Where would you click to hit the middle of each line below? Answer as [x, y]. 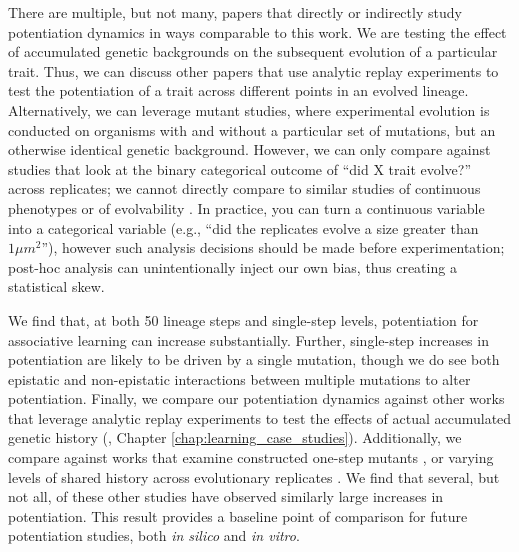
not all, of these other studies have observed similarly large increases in [226, 496]
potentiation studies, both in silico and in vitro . [154, 535]
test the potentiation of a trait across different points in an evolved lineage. [238, 90]
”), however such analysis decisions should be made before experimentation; [273, 247]
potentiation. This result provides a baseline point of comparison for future [238, 515]
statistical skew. [56, 286]
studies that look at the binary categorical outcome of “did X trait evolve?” [240, 168]
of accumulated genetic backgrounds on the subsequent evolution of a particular [253, 51]
